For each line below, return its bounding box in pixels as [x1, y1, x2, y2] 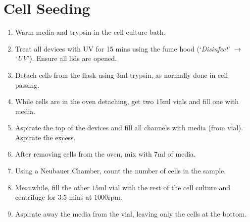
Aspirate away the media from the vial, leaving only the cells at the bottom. [15, 208, 247, 219]
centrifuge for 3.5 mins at [15, 192, 92, 202]
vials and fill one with [173, 96, 239, 107]
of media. [167, 149, 196, 159]
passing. [15, 79, 40, 90]
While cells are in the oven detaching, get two [15, 96, 154, 107]
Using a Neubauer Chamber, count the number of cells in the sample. [15, 166, 226, 176]
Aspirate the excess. [15, 132, 76, 142]
